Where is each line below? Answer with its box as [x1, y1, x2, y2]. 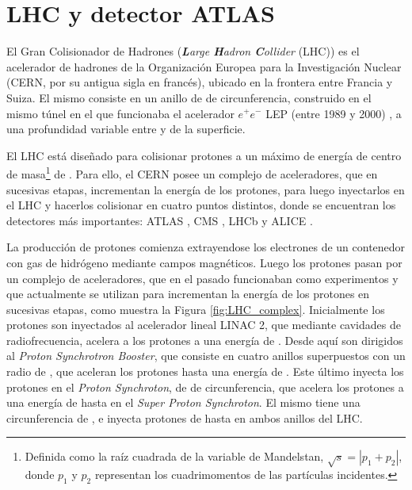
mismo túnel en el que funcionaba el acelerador [6, 105, 235, 121]
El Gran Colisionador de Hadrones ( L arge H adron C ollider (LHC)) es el [6, 43, 360, 59]
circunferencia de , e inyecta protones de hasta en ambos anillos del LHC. [6, 409, 363, 426]
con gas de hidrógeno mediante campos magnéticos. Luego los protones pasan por [6, 254, 402, 270]
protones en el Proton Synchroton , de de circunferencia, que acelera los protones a [6, 378, 404, 395]
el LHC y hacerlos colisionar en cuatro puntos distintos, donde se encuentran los [6, 197, 396, 213]
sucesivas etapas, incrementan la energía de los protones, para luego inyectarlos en [6, 181, 405, 197]
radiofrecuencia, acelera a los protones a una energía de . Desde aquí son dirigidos [6, 331, 403, 348]
